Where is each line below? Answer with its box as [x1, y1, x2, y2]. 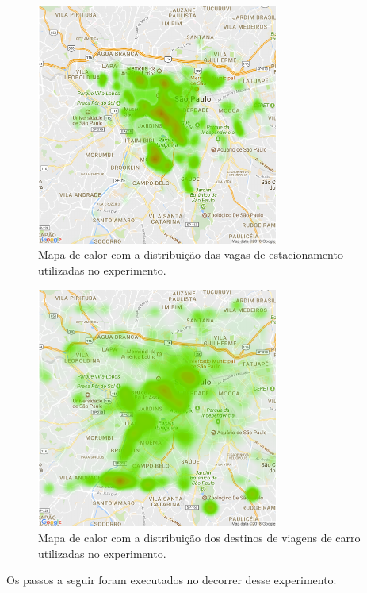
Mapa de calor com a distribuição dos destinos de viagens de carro [38, 529, 361, 546]
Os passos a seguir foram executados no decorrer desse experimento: [6, 572, 337, 588]
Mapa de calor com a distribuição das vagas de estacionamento [38, 246, 343, 263]
